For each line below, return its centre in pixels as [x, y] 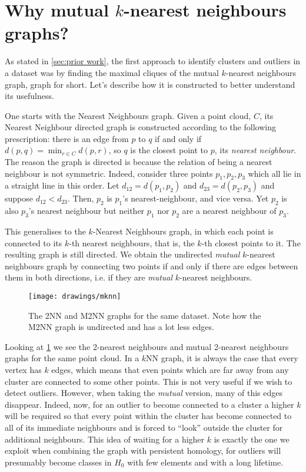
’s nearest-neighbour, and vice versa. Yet [196, 198]
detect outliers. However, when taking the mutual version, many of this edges [144, 393]
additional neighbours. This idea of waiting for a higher [105, 439]
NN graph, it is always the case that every [222, 358]
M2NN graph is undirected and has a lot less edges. [121, 327]
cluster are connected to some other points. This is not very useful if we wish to [149, 381]
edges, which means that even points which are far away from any [170, 370]
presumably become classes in [58, 462]
